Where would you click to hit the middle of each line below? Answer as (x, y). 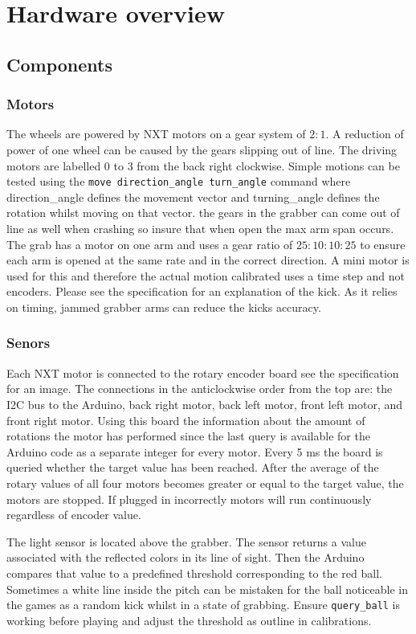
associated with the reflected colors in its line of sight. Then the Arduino (186, 557)
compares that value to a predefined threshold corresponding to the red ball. (194, 573)
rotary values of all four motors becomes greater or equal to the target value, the (205, 483)
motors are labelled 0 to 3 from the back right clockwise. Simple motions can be (203, 165)
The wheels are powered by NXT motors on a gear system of (156, 134)
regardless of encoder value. (74, 515)
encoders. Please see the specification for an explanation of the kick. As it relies (202, 291)
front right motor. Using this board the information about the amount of (186, 420)
